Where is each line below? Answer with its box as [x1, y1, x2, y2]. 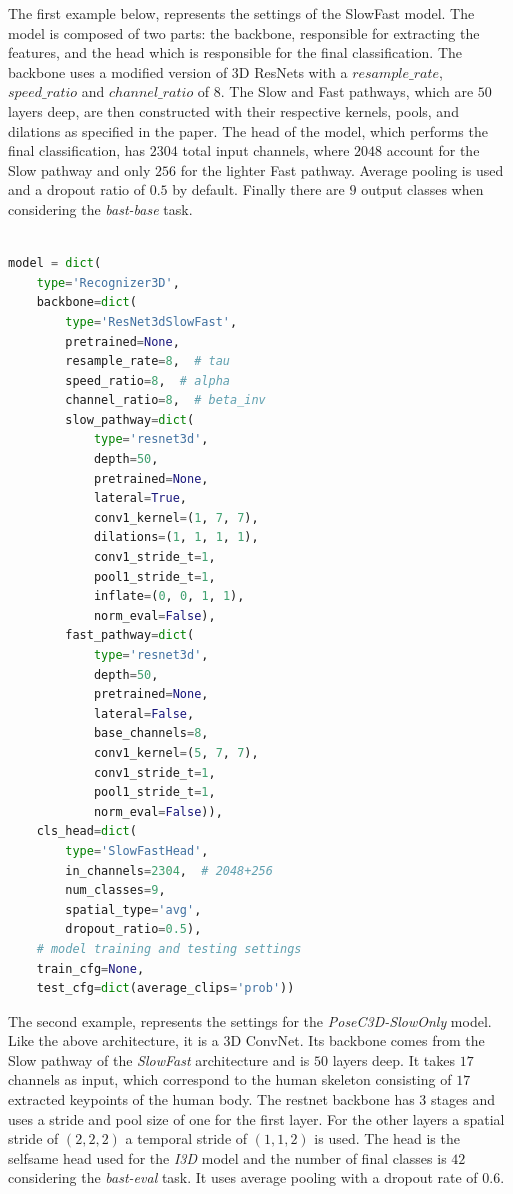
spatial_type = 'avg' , [65, 902, 202, 917]
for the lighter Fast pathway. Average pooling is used [180, 159, 504, 180]
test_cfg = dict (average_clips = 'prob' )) [36, 981, 295, 996]
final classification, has [8, 140, 146, 161]
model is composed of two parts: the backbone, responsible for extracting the [8, 22, 480, 43]
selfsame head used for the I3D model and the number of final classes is [8, 1147, 447, 1168]
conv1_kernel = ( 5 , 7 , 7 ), [93, 745, 259, 760]
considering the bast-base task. [8, 198, 193, 219]
